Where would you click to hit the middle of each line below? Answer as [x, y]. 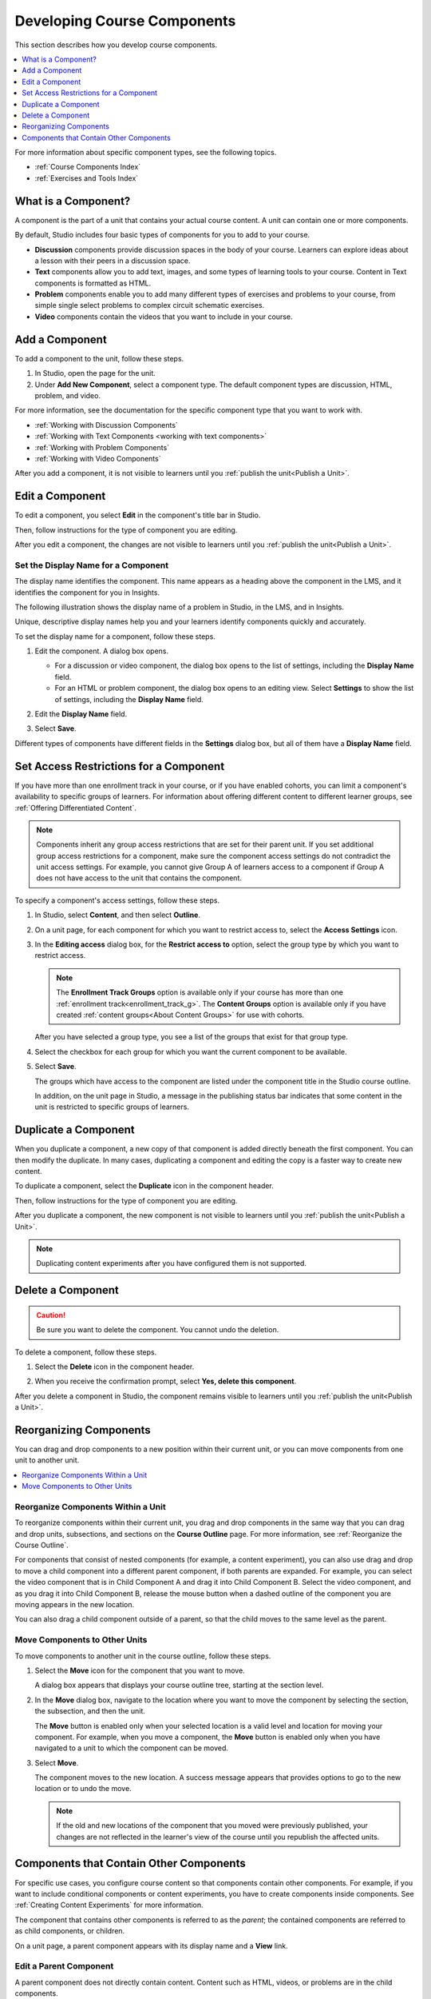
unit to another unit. [47, 1460]
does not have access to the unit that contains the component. [139, 878]
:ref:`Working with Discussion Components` [107, 425]
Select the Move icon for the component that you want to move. [140, 1670]
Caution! [51, 1315]
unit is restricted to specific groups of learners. [112, 1107]
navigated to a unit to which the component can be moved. [132, 1748]
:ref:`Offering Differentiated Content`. [76, 808]
